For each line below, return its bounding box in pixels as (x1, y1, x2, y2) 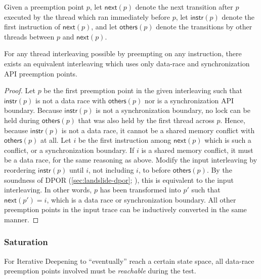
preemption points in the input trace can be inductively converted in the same (4, 204, 247, 215)
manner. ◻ (4, 214, 39, 224)
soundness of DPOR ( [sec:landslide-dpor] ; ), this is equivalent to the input (4, 174, 234, 185)
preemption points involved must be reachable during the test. (4, 265, 196, 276)
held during (4, 114, 40, 125)
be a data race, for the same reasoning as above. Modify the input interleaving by (4, 154, 257, 165)
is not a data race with (35, 95, 106, 105)
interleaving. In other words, (4, 184, 92, 195)
